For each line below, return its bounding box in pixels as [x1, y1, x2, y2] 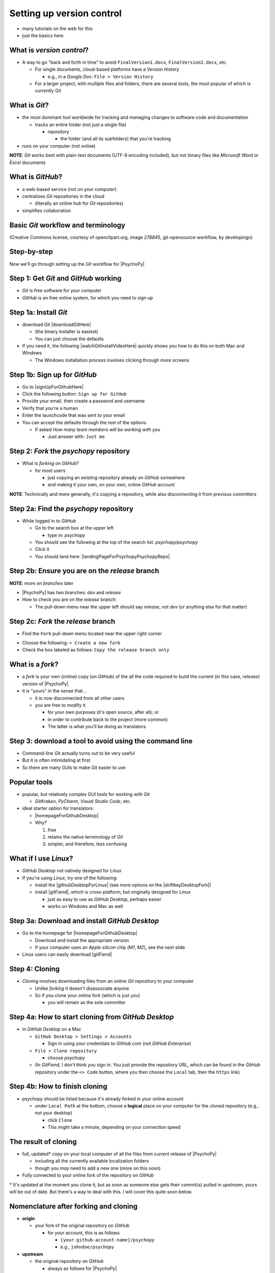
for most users [35, 467, 66, 474]
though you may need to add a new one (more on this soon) [35, 1165, 161, 1171]
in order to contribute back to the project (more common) [47, 716, 168, 723]
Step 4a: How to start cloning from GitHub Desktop [9, 1013, 174, 1021]
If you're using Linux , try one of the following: [22, 875, 118, 881]
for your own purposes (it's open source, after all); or [47, 709, 159, 715]
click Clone [47, 1117, 72, 1123]
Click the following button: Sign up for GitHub [22, 391, 127, 397]
